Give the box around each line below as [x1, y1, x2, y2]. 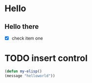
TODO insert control [4, 53, 88, 64]
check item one [11, 35, 43, 41]
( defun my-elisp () [4, 69, 42, 74]
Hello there [4, 22, 39, 31]
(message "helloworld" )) [4, 73, 55, 78]
